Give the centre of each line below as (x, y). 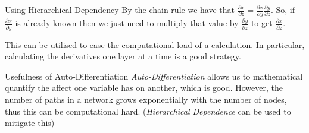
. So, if (283, 9)
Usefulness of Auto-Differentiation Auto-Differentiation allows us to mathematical (154, 76)
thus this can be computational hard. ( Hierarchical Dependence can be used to (148, 111)
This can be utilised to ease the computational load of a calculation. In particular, (155, 44)
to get (262, 23)
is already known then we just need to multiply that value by (127, 23)
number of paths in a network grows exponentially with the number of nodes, (146, 99)
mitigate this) (30, 123)
